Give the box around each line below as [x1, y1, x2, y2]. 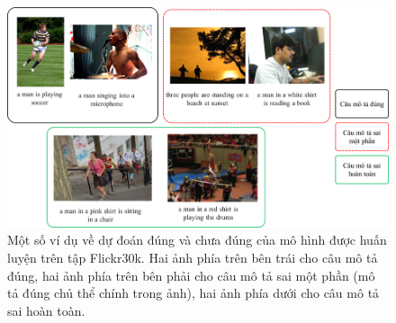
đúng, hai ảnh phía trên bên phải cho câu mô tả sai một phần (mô [7, 265, 375, 284]
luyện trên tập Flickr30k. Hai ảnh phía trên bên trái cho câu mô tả [7, 248, 378, 267]
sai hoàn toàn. [7, 301, 85, 319]
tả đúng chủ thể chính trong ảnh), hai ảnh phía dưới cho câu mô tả [7, 283, 380, 302]
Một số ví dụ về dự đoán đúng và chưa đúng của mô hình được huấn [7, 230, 387, 249]
